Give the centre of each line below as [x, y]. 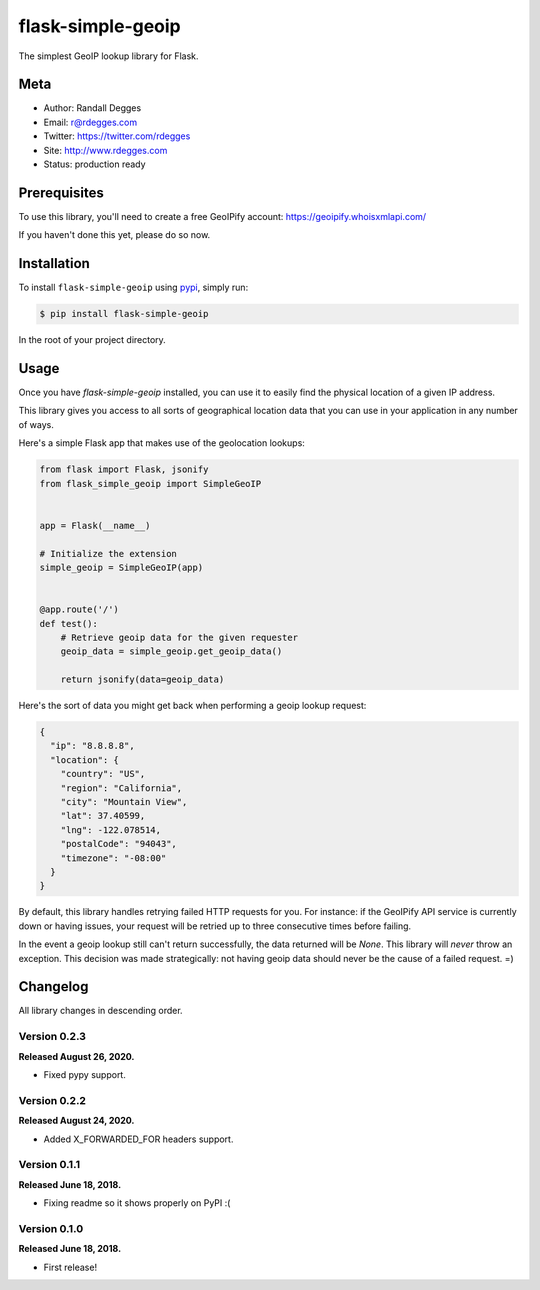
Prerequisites [61, 192]
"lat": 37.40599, [103, 816]
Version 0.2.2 [52, 1100]
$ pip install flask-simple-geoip [124, 314]
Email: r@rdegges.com [90, 122]
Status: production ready [94, 164]
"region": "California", [121, 788]
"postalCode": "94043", [118, 844]
